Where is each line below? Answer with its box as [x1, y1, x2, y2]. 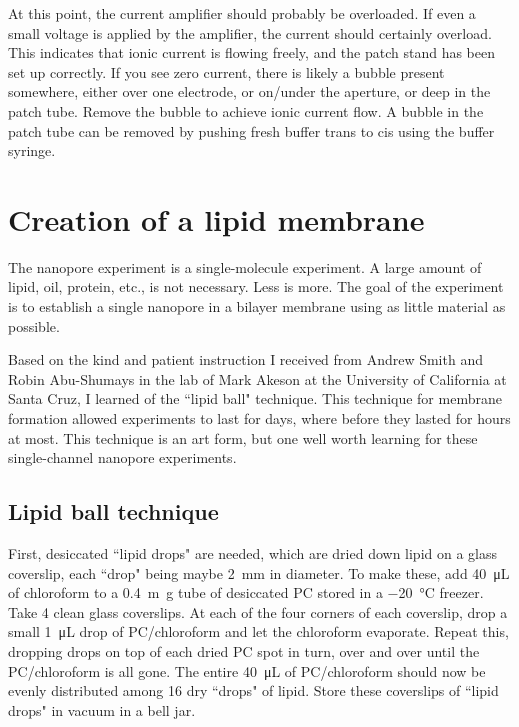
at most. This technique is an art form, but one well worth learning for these [8, 427, 478, 448]
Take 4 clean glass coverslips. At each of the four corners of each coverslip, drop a [8, 601, 508, 622]
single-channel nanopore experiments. [8, 447, 237, 468]
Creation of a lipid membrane [8, 198, 425, 239]
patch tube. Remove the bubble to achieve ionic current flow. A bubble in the [8, 100, 484, 121]
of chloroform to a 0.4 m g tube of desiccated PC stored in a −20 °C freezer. [8, 582, 484, 603]
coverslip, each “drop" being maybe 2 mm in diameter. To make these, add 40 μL [8, 562, 510, 583]
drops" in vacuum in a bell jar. [8, 699, 196, 720]
